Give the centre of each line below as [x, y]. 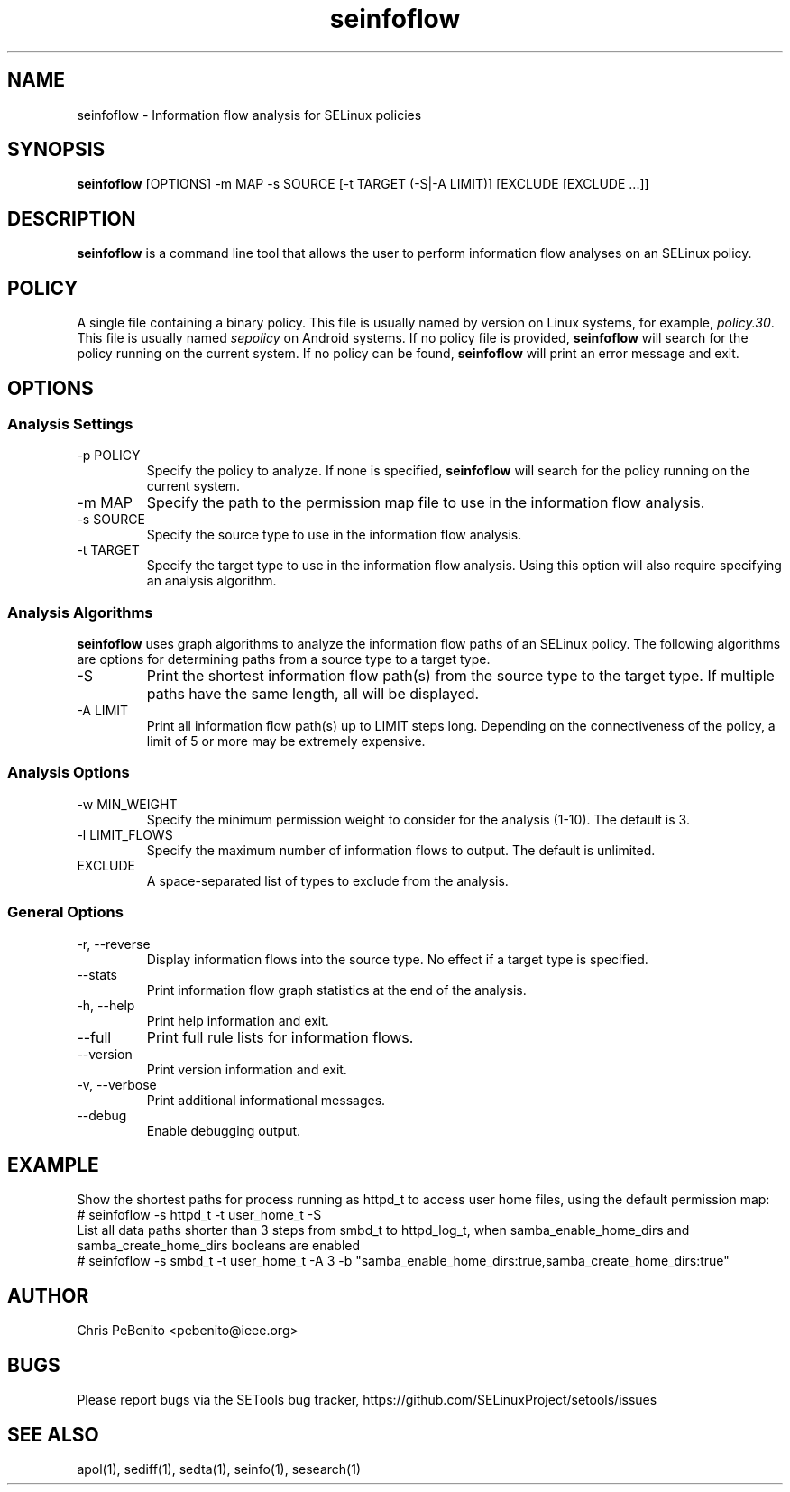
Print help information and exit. [238, 1020]
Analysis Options [69, 773]
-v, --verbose [117, 1084]
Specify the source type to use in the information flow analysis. [334, 535]
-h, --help [106, 1005]
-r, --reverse [114, 944]
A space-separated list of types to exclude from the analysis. [327, 880]
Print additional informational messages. [266, 1100]
